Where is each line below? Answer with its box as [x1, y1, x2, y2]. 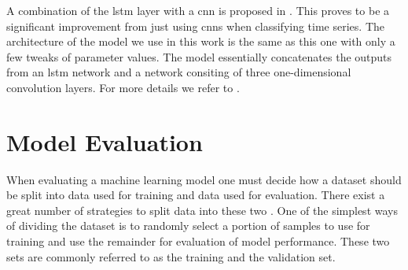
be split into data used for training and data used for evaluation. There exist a [6, 187, 385, 203]
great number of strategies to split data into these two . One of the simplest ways [6, 202, 398, 218]
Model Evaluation [6, 125, 203, 157]
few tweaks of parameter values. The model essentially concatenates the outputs [6, 48, 392, 65]
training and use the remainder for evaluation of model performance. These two [6, 233, 390, 250]
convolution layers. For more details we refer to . [6, 79, 240, 95]
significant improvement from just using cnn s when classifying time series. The [6, 17, 385, 34]
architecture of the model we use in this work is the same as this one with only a [6, 33, 395, 50]
